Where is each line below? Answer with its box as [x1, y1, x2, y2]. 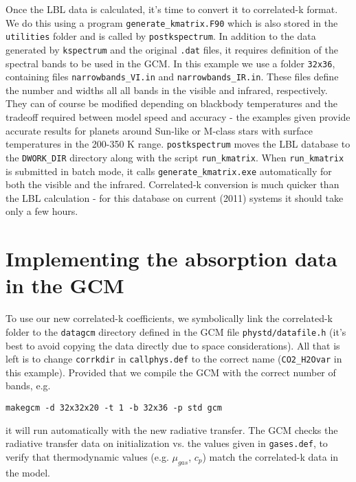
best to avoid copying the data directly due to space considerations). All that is [5, 338, 340, 352]
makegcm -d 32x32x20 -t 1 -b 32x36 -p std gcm [5, 403, 222, 413]
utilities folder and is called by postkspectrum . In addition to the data [5, 29, 316, 43]
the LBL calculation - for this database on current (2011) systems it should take [5, 190, 344, 205]
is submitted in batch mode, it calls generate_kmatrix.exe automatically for [5, 163, 332, 178]
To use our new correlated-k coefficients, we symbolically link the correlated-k [5, 311, 333, 325]
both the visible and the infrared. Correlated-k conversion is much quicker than [5, 177, 340, 192]
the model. [5, 465, 50, 479]
